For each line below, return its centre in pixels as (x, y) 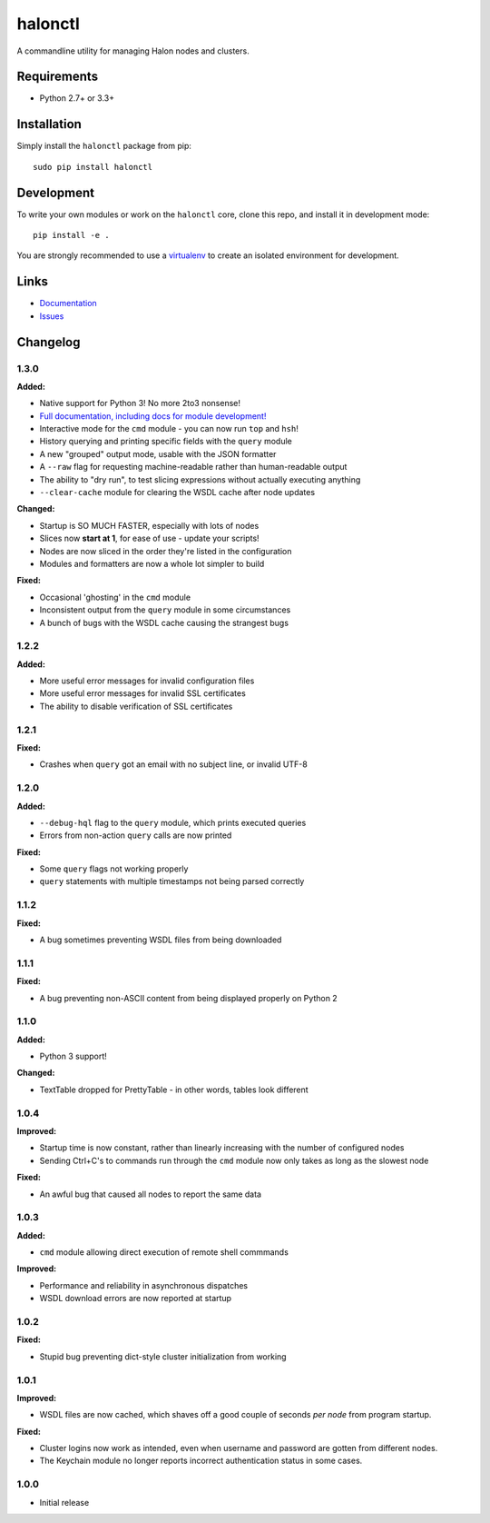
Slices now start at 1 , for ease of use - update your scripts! (149, 538)
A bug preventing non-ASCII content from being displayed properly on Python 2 (188, 998)
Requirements (58, 77)
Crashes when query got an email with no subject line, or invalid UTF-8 (173, 764)
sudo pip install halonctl (93, 167)
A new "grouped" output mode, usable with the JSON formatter (158, 453)
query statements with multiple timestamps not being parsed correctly (172, 881)
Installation (49, 124)
